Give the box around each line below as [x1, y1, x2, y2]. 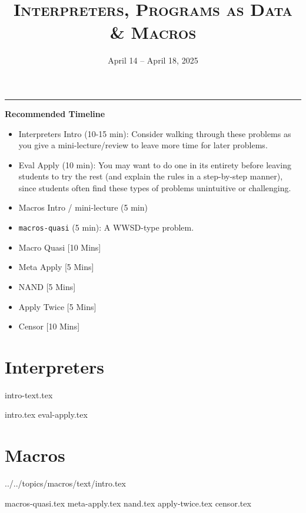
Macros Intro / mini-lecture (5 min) [18, 201, 148, 214]
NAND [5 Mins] [18, 280, 76, 292]
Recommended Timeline [5, 107, 105, 119]
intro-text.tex [5, 388, 53, 401]
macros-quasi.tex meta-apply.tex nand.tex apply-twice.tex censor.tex [5, 497, 251, 509]
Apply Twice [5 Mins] [18, 300, 97, 312]
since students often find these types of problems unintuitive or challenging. [18, 181, 291, 194]
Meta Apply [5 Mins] [18, 261, 94, 273]
